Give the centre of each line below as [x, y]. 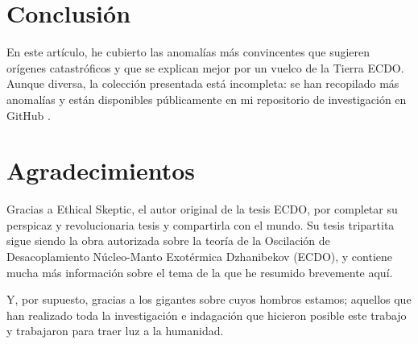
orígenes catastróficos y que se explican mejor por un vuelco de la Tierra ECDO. [205, 67]
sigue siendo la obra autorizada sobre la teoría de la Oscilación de [168, 240]
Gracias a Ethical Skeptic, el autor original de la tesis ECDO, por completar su [202, 209]
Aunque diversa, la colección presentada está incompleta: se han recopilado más [203, 83]
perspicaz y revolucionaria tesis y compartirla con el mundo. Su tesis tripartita [201, 224]
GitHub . [29, 115]
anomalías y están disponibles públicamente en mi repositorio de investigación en [207, 99]
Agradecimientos [101, 170]
